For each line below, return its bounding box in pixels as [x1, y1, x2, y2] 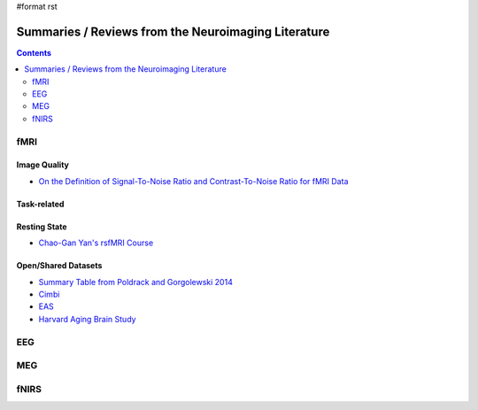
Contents [16, 47, 52, 58]
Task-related [16, 198, 65, 209]
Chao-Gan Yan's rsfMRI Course [38, 237, 154, 248]
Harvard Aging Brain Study [38, 313, 136, 324]
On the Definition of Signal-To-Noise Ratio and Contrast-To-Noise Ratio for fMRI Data [38, 175, 349, 186]
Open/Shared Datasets [16, 260, 103, 271]
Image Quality [16, 159, 70, 170]
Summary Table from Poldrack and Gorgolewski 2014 [38, 276, 234, 287]
